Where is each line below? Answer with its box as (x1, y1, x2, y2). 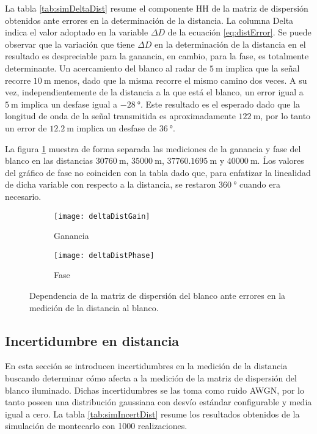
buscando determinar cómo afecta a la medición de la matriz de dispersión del (5, 371, 297, 384)
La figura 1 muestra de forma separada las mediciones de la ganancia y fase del (5, 142, 301, 155)
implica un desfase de (76, 121, 156, 134)
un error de (5, 121, 47, 134)
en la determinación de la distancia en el (155, 37, 306, 50)
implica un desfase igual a (21, 97, 118, 110)
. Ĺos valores (257, 154, 304, 167)
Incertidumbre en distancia (5, 331, 180, 350)
